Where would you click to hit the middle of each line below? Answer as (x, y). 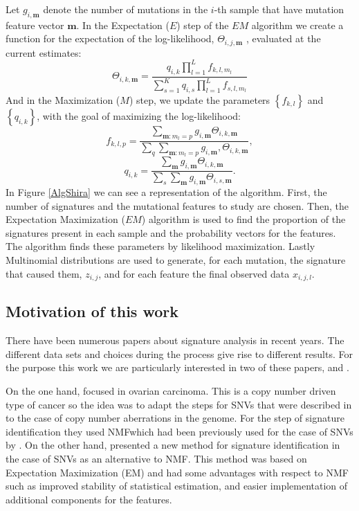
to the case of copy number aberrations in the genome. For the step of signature (175, 418)
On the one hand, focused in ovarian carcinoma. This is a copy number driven (171, 390)
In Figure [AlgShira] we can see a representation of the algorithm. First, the (166, 191)
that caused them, (44, 273)
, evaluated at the (283, 38)
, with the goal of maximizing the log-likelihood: (139, 115)
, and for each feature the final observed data (194, 273)
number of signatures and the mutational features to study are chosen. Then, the (177, 205)
